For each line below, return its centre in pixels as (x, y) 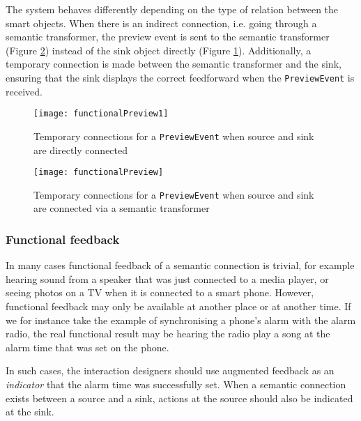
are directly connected (81, 150)
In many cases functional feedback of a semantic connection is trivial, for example (180, 265)
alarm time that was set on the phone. (87, 347)
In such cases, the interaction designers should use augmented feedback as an (170, 370)
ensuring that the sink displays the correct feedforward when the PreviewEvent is (180, 77)
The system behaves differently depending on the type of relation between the (172, 9)
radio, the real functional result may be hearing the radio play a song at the (168, 334)
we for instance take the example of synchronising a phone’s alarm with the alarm (181, 320)
